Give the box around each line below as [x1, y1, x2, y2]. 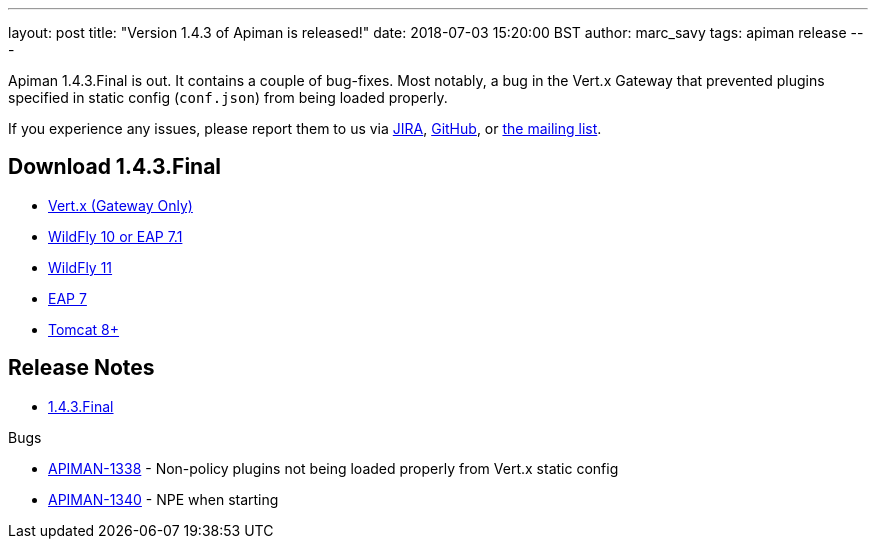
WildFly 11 [48, 258, 113, 276]
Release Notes [8, 355, 155, 381]
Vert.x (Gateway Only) [48, 196, 193, 214]
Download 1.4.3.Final [8, 154, 222, 180]
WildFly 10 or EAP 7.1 [48, 227, 183, 245]
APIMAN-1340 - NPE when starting [48, 490, 279, 508]
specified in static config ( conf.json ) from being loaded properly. [8, 89, 448, 106]
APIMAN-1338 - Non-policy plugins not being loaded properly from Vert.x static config [48, 459, 619, 477]
